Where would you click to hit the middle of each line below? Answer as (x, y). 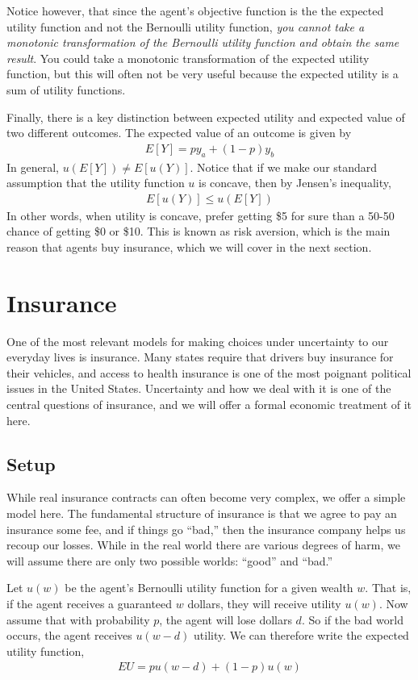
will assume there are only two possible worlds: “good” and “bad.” (170, 560)
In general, (33, 167)
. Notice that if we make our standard (284, 167)
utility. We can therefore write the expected (301, 635)
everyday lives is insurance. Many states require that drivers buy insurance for (200, 357)
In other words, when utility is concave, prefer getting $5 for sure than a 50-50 (201, 215)
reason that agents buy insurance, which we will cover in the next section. (189, 246)
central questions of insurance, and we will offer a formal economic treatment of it (209, 405)
